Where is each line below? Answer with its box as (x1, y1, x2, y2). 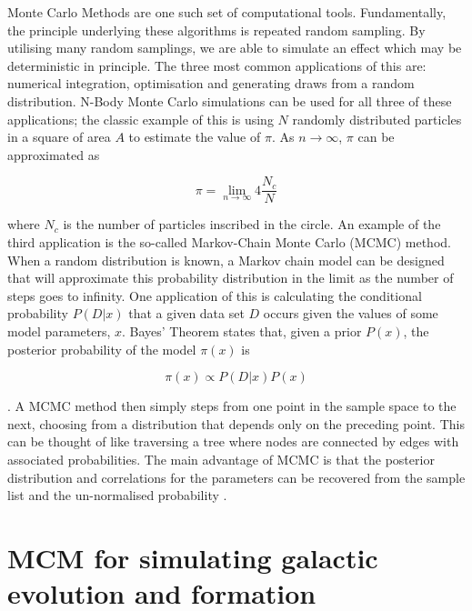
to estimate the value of (128, 127, 261, 146)
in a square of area (7, 127, 111, 146)
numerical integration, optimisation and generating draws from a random (7, 74, 415, 93)
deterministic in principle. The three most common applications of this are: (7, 55, 427, 75)
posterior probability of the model (7, 339, 196, 358)
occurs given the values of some (263, 304, 438, 323)
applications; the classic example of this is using (7, 109, 274, 128)
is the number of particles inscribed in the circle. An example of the (63, 215, 441, 234)
